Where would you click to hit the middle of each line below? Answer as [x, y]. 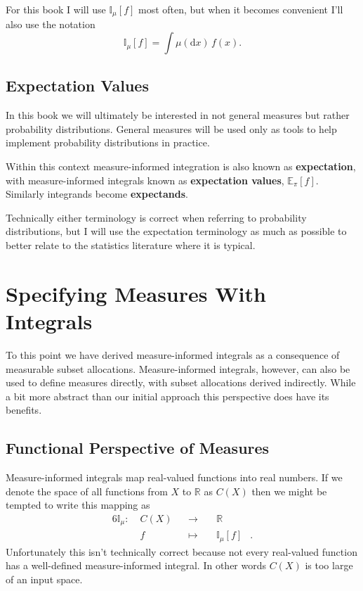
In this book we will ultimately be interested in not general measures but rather [178, 115]
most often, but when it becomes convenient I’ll [240, 9]
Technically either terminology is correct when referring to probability [156, 217]
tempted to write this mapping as [78, 505]
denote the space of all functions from [87, 491]
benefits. [24, 410]
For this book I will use [56, 9]
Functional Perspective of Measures [138, 448]
